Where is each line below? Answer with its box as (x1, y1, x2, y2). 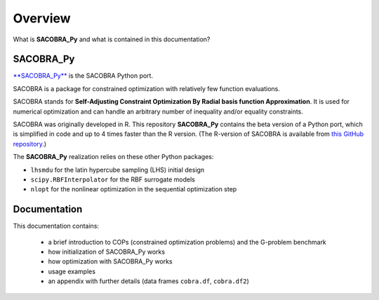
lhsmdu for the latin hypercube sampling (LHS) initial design (30, 165, 205, 174)
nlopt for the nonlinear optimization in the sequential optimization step (30, 185, 237, 193)
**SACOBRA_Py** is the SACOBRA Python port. (13, 71, 154, 80)
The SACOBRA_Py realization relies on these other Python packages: (13, 153, 214, 161)
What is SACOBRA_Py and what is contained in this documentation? (13, 35, 211, 43)
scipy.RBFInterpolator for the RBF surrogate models (30, 175, 196, 184)
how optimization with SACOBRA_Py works (48, 257, 173, 266)
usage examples (48, 267, 96, 275)
